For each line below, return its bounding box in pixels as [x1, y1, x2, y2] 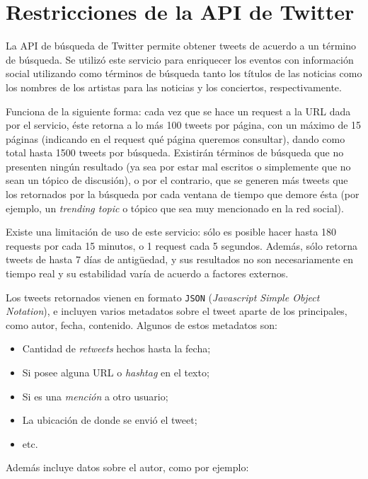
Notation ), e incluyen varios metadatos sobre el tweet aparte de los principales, [6, 304, 347, 318]
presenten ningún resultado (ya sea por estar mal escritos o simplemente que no [6, 158, 351, 173]
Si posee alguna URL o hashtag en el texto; [22, 365, 209, 380]
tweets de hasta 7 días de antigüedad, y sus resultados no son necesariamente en [6, 252, 354, 267]
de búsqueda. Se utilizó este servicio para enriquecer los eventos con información [6, 52, 354, 67]
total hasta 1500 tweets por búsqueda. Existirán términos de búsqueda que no [6, 145, 344, 160]
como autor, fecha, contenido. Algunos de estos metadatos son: [6, 317, 277, 332]
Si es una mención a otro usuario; [22, 388, 168, 403]
